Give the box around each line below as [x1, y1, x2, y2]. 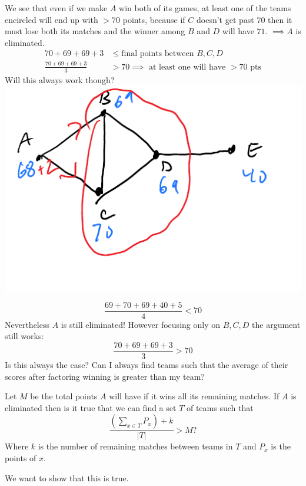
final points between [121, 50, 194, 58]
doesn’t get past [196, 13, 254, 25]
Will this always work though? [5, 73, 115, 86]
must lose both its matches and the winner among [5, 25, 185, 37]
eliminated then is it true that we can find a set [5, 401, 177, 413]
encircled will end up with [5, 13, 98, 25]
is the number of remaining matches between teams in [38, 440, 233, 452]
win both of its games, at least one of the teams [119, 2, 291, 14]
